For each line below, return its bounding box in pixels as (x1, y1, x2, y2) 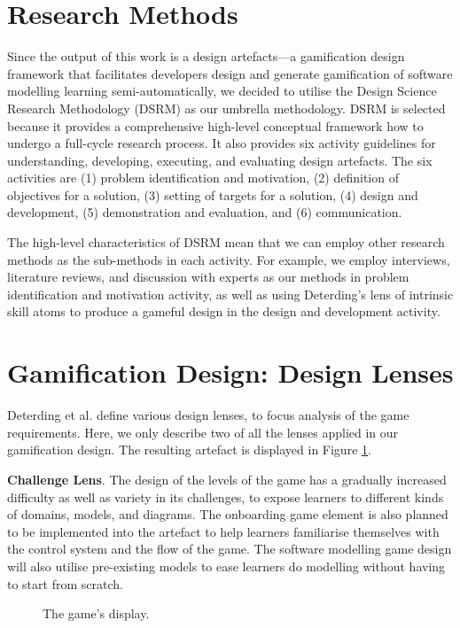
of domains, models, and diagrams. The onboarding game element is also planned (7, 505, 448, 523)
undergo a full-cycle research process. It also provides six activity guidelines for (7, 134, 436, 152)
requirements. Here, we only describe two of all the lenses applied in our (7, 423, 399, 441)
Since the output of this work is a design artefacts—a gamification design (7, 47, 405, 66)
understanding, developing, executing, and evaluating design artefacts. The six (7, 151, 433, 169)
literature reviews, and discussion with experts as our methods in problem (7, 267, 409, 286)
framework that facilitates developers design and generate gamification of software (7, 64, 453, 82)
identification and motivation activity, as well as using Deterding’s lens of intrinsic (7, 284, 454, 303)
